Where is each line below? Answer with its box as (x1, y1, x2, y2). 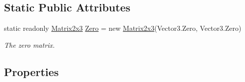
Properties (4, 64, 59, 79)
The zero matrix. (4, 39, 55, 50)
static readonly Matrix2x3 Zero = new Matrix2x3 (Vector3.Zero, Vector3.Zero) (4, 23, 242, 33)
